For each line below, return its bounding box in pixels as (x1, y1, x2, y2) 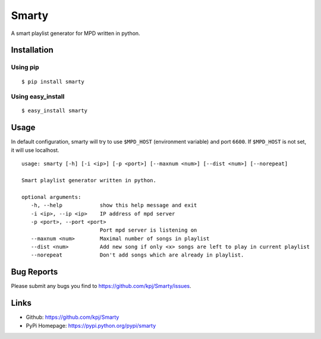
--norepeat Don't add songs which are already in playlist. (30, 252, 244, 258)
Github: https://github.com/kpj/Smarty (26, 313, 119, 321)
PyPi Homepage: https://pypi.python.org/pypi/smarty (26, 322, 156, 329)
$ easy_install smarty (21, 107, 88, 114)
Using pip (11, 63, 40, 71)
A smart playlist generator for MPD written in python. (11, 30, 140, 37)
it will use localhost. (11, 146, 59, 154)
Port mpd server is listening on (99, 227, 197, 234)
